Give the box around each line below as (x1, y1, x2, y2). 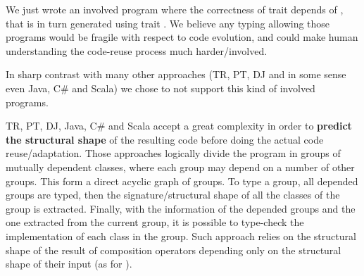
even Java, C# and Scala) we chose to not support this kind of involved (6, 80, 315, 95)
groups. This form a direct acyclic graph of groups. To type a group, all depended (6, 173, 358, 188)
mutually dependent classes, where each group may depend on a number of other (6, 159, 355, 174)
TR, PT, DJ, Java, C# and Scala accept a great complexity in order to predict (6, 118, 352, 133)
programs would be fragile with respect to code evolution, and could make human (6, 30, 358, 44)
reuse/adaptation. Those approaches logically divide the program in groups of (6, 146, 341, 161)
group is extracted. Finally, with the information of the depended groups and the (6, 201, 356, 215)
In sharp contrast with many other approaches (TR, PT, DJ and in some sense (6, 67, 346, 82)
